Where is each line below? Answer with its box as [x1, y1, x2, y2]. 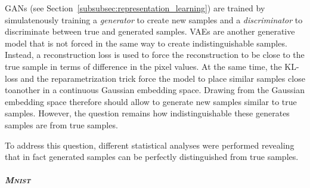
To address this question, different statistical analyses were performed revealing [5, 138, 294, 151]
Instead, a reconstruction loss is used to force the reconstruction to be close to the [5, 48, 305, 61]
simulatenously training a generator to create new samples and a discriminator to [5, 13, 303, 26]
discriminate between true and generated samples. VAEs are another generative [5, 25, 295, 38]
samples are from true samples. [5, 118, 118, 131]
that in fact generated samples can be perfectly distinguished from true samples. [5, 150, 299, 163]
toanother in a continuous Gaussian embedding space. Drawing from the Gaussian [5, 84, 305, 96]
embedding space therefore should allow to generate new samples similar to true [5, 95, 297, 107]
